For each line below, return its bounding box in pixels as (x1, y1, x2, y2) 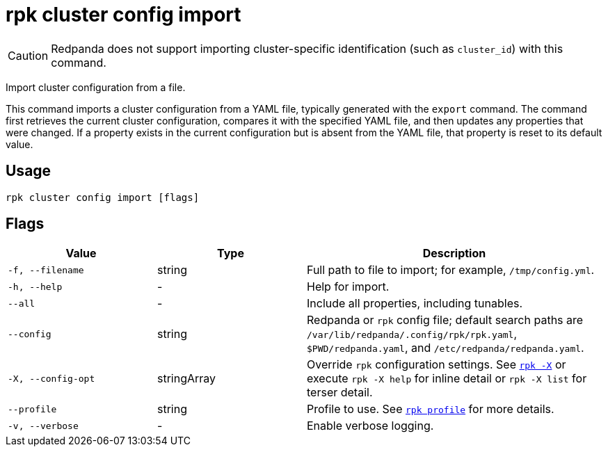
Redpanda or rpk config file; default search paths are (307, 313, 584, 328)
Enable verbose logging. (307, 419, 434, 433)
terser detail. (307, 385, 373, 400)
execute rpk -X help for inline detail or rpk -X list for (307, 371, 587, 386)
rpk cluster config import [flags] (6, 191, 200, 203)
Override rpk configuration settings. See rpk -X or (307, 357, 566, 372)
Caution (8, 48, 49, 63)
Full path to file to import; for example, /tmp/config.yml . (307, 263, 595, 277)
